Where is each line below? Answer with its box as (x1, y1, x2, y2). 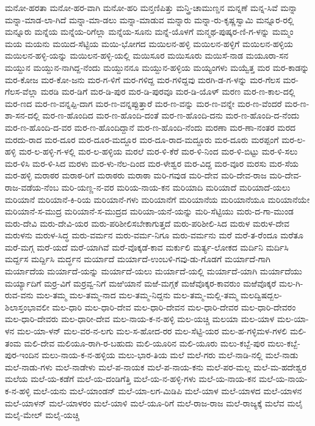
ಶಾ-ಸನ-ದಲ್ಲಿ (5, 109, 40, 122)
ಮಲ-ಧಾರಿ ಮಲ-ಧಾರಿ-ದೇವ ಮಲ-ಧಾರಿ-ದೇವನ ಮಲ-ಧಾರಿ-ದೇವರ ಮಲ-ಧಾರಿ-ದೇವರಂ (52, 300, 296, 313)
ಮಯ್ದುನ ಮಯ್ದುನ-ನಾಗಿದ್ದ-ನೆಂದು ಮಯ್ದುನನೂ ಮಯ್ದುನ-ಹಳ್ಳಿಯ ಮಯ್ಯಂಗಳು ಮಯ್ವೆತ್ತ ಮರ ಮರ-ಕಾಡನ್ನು (5, 61, 310, 73)
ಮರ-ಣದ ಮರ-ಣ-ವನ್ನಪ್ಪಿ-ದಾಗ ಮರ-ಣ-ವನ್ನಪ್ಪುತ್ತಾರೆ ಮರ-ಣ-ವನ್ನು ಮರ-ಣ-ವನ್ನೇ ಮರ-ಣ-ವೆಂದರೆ (5, 97, 282, 109)
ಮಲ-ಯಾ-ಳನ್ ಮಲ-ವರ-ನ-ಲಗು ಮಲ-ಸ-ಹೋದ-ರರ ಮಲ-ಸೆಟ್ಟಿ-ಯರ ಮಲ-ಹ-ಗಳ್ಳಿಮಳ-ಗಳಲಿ (17, 325, 288, 337)
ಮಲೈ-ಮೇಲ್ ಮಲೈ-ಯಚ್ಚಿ (5, 408, 79, 421)
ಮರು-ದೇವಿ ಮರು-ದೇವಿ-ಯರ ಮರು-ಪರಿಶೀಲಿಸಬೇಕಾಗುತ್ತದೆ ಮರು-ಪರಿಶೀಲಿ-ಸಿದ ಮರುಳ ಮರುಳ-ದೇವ (5, 216, 290, 229)
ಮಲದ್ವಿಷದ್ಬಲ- (241, 288, 282, 301)
